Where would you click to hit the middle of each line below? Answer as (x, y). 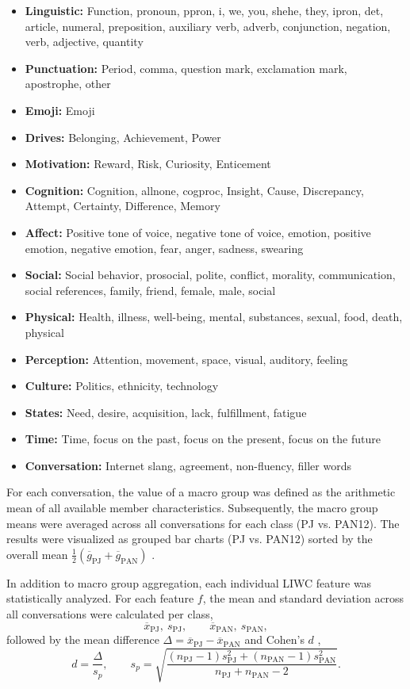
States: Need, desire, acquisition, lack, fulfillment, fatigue (166, 412)
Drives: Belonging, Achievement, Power (123, 137)
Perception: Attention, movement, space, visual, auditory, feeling (186, 359)
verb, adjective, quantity (84, 42)
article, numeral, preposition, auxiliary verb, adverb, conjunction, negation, (208, 26)
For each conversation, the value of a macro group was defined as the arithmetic (201, 492)
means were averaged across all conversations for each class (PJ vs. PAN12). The (203, 523)
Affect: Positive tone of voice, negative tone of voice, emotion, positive (198, 232)
